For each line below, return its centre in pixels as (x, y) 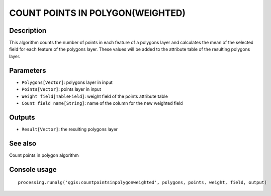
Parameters (28, 70)
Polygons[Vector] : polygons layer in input (67, 82)
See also (23, 143)
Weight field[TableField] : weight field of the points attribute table (95, 96)
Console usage (33, 169)
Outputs (22, 117)
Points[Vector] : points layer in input (61, 89)
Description (28, 31)
